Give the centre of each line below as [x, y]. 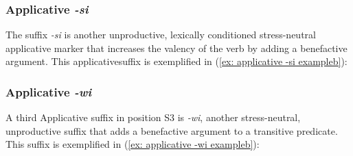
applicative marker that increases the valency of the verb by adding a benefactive [176, 48]
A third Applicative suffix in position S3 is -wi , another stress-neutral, [153, 117]
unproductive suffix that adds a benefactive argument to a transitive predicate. [172, 130]
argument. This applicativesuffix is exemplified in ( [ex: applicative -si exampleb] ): [176, 61]
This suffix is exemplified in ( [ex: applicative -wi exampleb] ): [133, 144]
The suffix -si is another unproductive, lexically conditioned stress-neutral [161, 35]
